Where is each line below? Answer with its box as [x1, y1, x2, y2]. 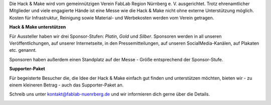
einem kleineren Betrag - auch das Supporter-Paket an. [9, 82, 124, 88]
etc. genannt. [9, 47, 37, 53]
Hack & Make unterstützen [9, 24, 66, 30]
